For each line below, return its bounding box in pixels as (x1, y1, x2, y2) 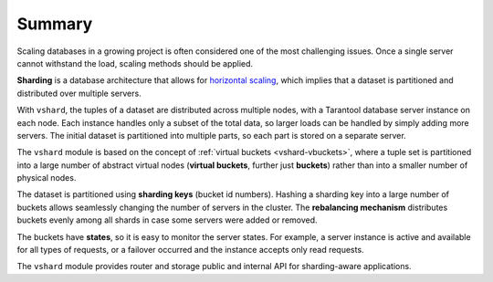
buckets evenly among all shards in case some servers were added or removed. (16, 214, 319, 225)
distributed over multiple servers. (16, 88, 142, 99)
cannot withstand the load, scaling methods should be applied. (16, 57, 254, 68)
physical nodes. (16, 172, 77, 183)
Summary (16, 14, 93, 34)
